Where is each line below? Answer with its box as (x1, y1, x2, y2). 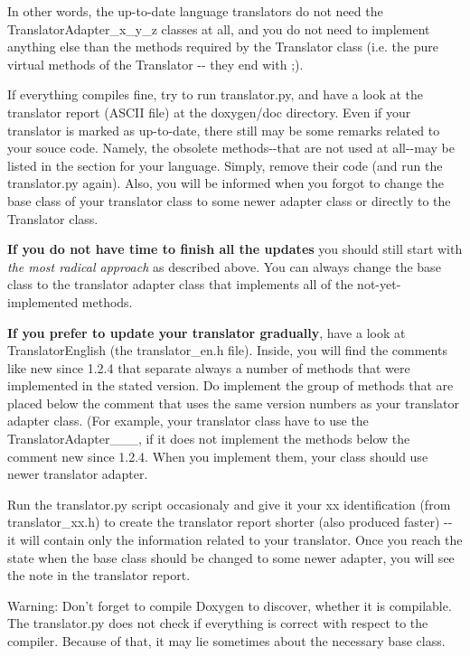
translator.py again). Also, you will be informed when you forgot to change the (7, 173, 444, 192)
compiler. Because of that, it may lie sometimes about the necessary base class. (7, 632, 446, 650)
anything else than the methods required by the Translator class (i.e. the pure (7, 37, 438, 56)
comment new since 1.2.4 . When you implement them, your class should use (7, 446, 428, 465)
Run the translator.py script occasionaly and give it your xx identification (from (7, 494, 451, 513)
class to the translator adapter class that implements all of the (7, 275, 353, 294)
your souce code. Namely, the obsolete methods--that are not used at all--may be (7, 138, 455, 157)
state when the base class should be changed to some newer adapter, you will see (7, 548, 455, 567)
